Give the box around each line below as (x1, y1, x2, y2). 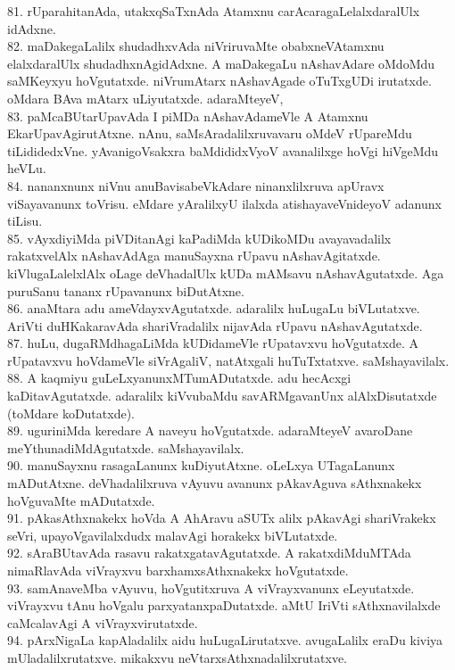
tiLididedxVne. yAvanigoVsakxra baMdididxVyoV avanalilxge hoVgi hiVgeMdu (7, 141, 439, 160)
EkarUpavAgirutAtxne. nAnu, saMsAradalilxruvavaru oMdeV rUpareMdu (7, 124, 412, 143)
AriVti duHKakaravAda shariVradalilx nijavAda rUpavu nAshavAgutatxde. (7, 316, 423, 335)
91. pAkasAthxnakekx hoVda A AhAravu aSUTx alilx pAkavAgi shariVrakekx (7, 509, 436, 527)
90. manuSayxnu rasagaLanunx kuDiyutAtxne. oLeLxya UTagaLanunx (7, 456, 395, 475)
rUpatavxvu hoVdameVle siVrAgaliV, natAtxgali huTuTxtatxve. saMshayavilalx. (7, 351, 450, 369)
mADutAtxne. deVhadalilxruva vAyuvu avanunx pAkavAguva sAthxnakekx (7, 474, 422, 492)
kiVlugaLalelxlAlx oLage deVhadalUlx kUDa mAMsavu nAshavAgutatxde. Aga (7, 263, 444, 282)
